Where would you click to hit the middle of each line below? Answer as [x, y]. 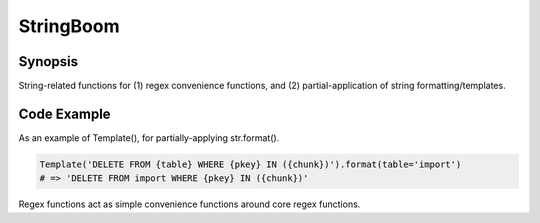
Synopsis [48, 61]
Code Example [64, 113]
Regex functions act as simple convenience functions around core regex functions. [189, 204]
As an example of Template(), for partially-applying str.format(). [149, 137]
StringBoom [69, 26]
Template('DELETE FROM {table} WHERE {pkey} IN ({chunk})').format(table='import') [250, 164]
